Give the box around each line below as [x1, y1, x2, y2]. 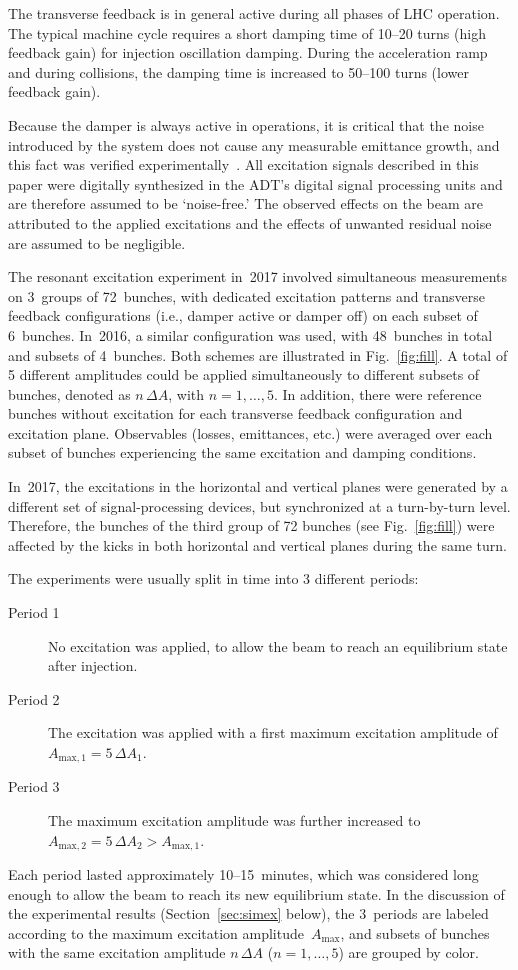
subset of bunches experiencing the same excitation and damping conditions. [8, 442, 477, 463]
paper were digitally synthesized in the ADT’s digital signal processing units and [8, 173, 503, 194]
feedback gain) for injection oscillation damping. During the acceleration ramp [8, 42, 488, 63]
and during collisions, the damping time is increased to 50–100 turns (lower [8, 61, 469, 82]
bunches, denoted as [8, 383, 131, 404]
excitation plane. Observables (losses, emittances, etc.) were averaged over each [8, 422, 493, 443]
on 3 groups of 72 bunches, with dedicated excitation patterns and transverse [8, 285, 485, 306]
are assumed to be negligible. [8, 232, 186, 253]
